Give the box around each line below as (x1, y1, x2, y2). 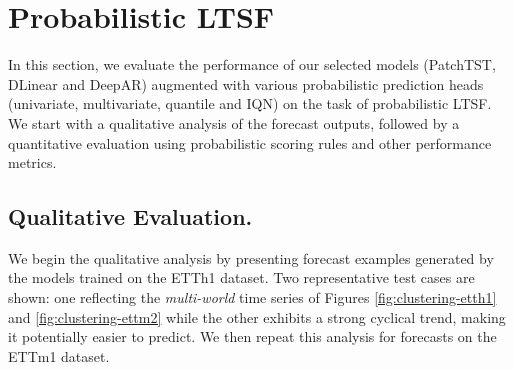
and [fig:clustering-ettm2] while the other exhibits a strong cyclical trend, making (8, 306, 506, 327)
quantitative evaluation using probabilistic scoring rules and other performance (8, 132, 492, 153)
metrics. (8, 152, 57, 173)
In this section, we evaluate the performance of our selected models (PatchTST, (8, 54, 496, 75)
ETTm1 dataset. (8, 345, 110, 366)
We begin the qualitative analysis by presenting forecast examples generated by (8, 247, 494, 268)
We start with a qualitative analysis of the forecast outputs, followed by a (8, 112, 460, 133)
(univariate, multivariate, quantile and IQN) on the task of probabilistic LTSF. (8, 93, 492, 114)
